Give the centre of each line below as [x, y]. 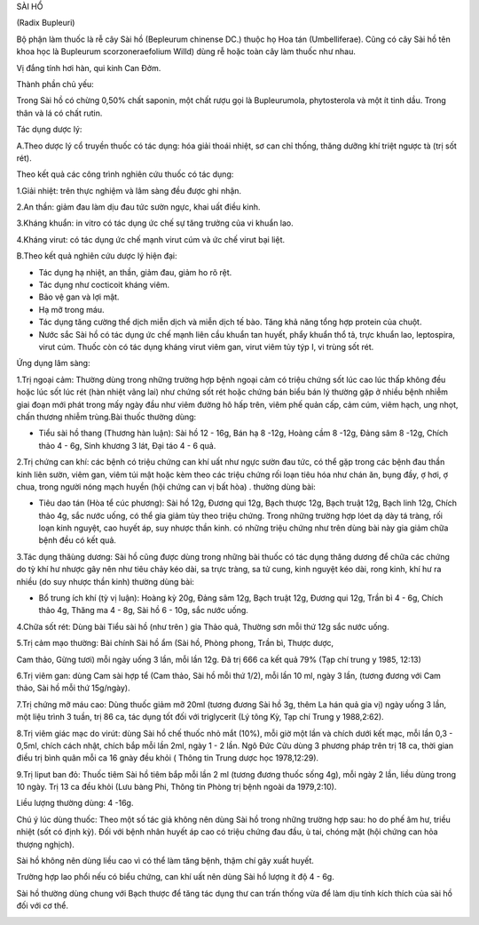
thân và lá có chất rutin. [59, 113]
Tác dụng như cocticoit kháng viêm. [104, 285]
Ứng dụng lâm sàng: [53, 363]
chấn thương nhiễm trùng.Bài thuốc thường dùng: [106, 417]
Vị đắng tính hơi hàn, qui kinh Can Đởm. [89, 68]
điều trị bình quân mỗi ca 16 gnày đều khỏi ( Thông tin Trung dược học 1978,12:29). [168, 758]
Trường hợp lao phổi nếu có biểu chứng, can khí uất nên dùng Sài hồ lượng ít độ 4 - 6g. [175, 877]
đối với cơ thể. [42, 905]
